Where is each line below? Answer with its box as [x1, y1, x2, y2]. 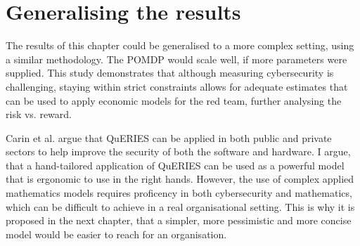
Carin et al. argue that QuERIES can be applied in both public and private [6, 130, 332, 145]
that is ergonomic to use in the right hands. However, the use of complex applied [6, 171, 354, 186]
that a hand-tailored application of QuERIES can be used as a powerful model [6, 157, 345, 172]
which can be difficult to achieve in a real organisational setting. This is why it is [6, 199, 355, 214]
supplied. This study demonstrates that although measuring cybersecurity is [6, 65, 334, 80]
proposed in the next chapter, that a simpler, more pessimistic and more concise [6, 213, 352, 228]
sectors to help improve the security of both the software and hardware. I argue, [6, 144, 351, 159]
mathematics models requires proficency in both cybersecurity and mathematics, [6, 186, 352, 200]
